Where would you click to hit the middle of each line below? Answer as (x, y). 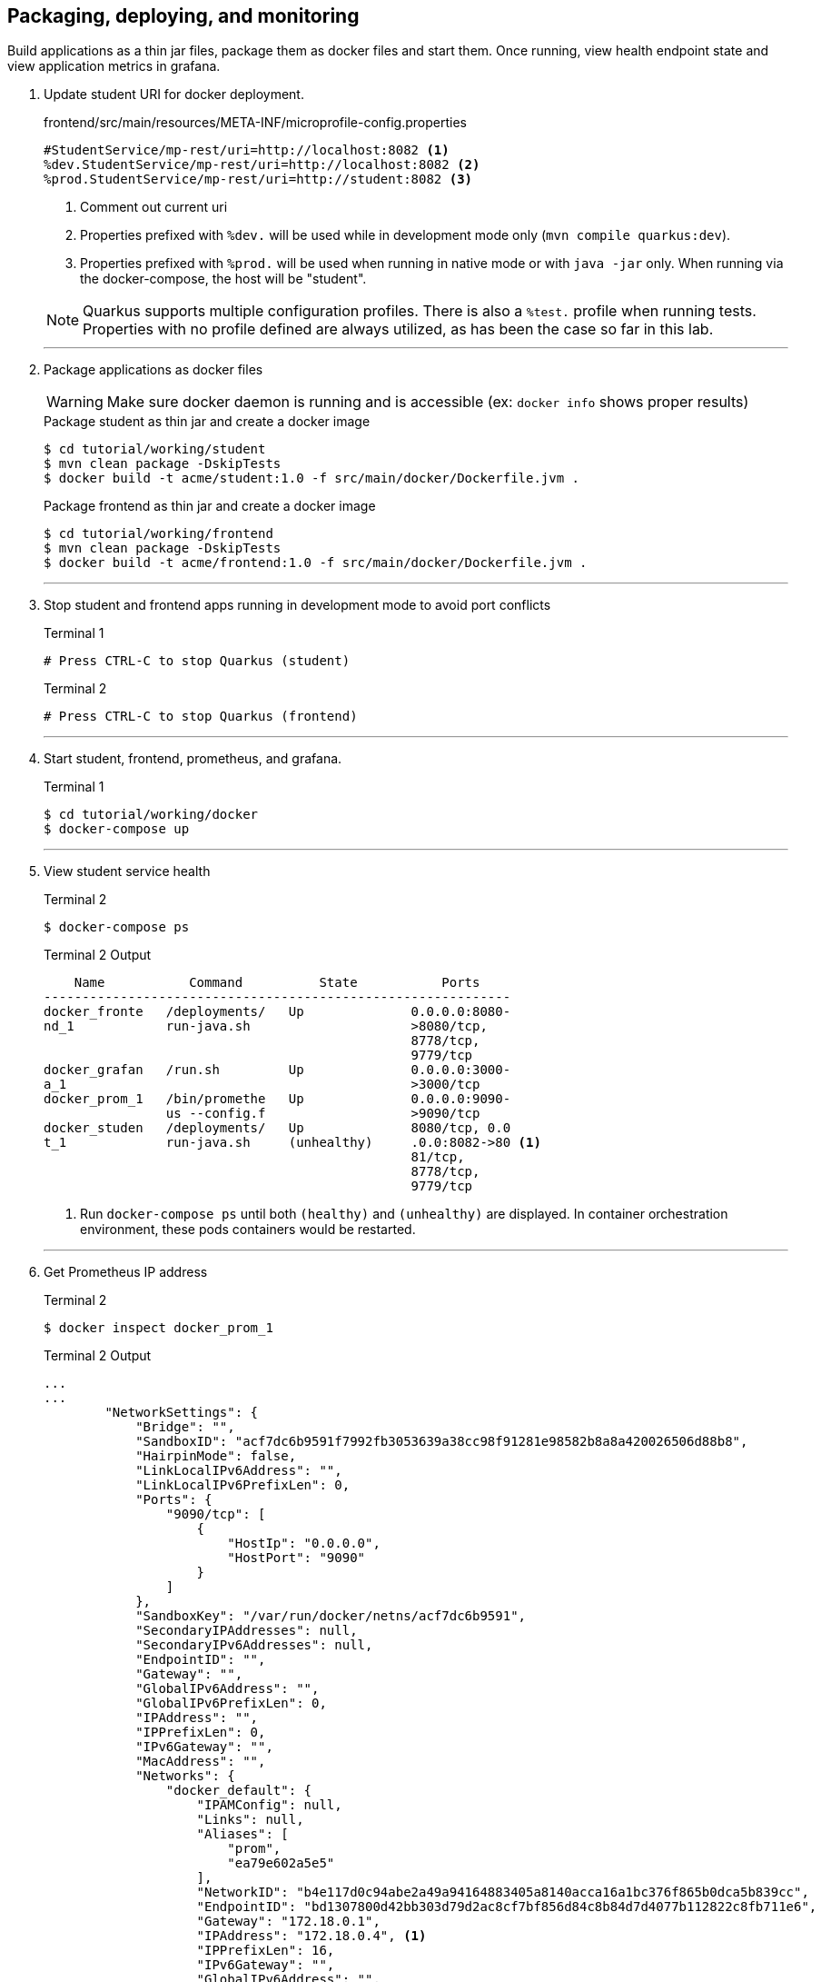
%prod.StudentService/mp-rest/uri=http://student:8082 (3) (258, 179)
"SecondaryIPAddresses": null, (247, 1631)
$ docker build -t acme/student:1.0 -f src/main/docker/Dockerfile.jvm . (312, 478)
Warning (75, 402)
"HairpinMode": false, (216, 1456)
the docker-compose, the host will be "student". (223, 279)
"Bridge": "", (185, 1427)
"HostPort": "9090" (297, 1558)
